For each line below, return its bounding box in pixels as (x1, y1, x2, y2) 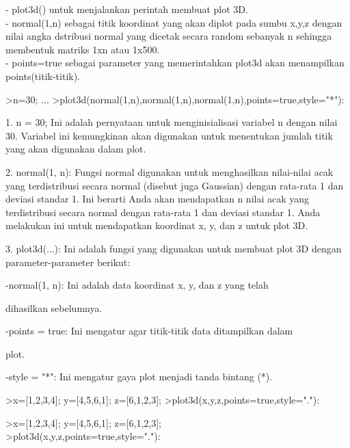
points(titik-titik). (5, 68, 81, 83)
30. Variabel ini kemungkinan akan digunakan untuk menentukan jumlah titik (5, 128, 333, 142)
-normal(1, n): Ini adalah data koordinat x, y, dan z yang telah (5, 278, 269, 292)
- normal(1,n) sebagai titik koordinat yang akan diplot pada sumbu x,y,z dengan (5, 15, 342, 29)
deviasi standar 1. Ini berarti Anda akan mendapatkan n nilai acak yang (5, 192, 310, 206)
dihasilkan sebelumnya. (5, 300, 103, 315)
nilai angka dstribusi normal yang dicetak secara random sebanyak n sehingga (5, 29, 332, 43)
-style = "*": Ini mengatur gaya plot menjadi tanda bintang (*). (5, 369, 273, 384)
